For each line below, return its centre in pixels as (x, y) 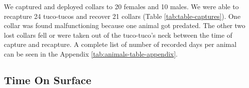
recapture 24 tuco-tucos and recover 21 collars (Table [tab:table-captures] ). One (122, 16)
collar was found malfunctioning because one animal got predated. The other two (125, 25)
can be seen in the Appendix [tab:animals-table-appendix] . (91, 53)
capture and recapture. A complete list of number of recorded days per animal (120, 44)
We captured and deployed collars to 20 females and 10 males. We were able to (121, 6)
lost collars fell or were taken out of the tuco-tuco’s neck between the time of (118, 35)
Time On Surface (48, 80)
